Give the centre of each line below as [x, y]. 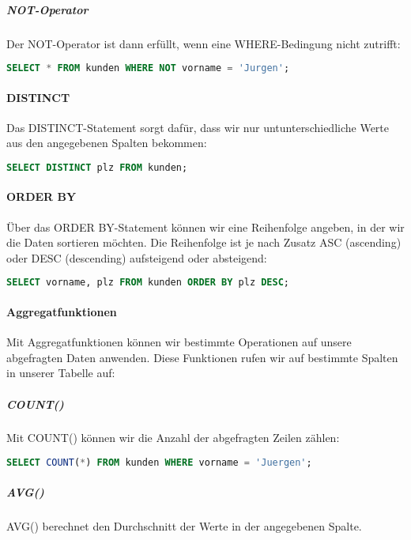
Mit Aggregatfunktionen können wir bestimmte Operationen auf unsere [179, 342]
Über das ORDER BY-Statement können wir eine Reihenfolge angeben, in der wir [205, 227]
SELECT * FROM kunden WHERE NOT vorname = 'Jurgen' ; [148, 68]
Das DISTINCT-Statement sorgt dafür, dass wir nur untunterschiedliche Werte [198, 127]
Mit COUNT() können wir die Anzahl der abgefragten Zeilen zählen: [173, 438]
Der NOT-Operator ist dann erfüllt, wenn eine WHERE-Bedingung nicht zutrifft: [204, 43]
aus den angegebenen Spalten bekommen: [107, 143]
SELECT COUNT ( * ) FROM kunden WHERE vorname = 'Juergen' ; [159, 463]
